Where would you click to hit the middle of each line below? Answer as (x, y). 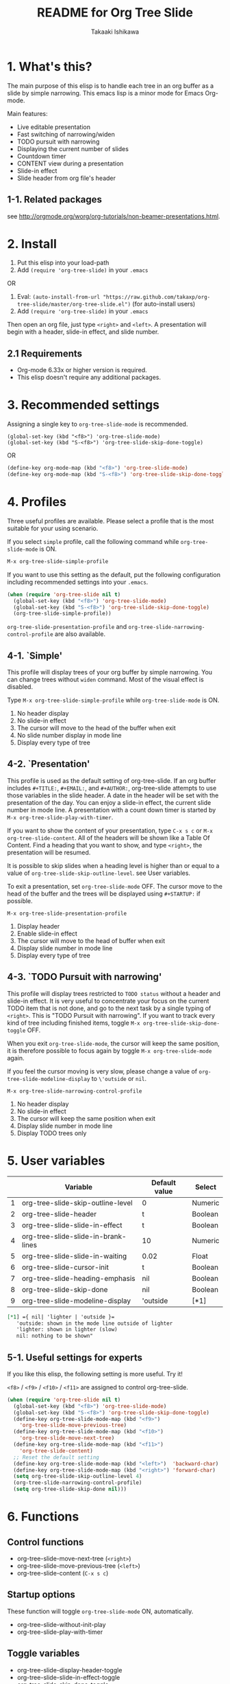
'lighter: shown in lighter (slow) (67, 1330)
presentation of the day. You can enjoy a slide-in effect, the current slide (109, 802)
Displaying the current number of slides (73, 148)
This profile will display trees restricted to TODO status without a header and (114, 993)
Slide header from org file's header (66, 178)
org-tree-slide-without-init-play (61, 1624)
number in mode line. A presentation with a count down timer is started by (112, 810)
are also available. (80, 634)
